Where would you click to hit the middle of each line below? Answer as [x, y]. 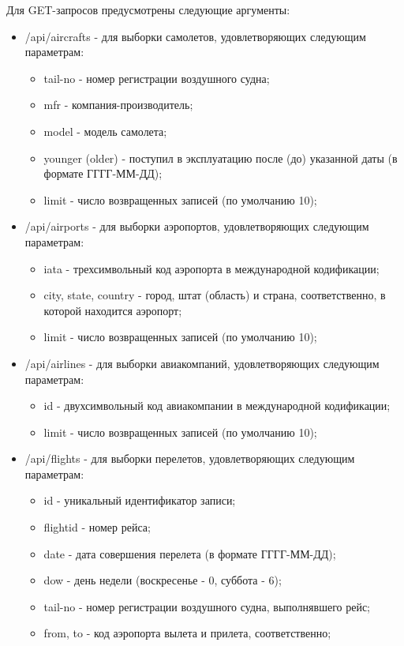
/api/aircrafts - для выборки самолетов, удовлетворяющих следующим [195, 36]
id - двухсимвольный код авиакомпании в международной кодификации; [217, 406]
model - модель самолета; [105, 131]
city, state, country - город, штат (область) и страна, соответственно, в [215, 295]
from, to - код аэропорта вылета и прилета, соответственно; [187, 633]
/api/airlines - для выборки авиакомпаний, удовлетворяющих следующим [202, 363]
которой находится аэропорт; [113, 310]
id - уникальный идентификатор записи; [140, 500]
